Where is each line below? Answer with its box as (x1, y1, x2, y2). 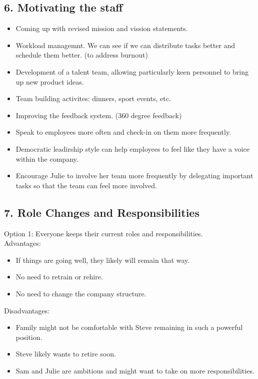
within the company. (15, 153, 78, 164)
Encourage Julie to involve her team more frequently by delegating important (15, 170, 253, 181)
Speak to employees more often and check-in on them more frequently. (15, 127, 231, 137)
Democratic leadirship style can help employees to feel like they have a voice (15, 143, 249, 154)
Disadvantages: (4, 305, 49, 315)
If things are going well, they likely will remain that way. (15, 254, 190, 265)
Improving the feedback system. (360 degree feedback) (15, 110, 182, 120)
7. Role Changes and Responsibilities (4, 204, 199, 220)
